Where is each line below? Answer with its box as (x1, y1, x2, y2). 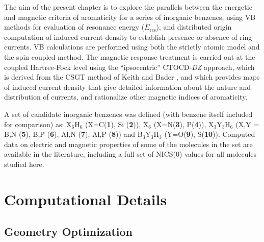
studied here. (4, 158, 44, 169)
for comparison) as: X (4, 118, 72, 129)
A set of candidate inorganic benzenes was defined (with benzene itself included (4, 108, 253, 119)
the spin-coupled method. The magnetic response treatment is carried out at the (4, 51, 255, 62)
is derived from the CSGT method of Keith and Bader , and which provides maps (4, 71, 260, 82)
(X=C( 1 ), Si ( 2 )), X (85, 118, 149, 129)
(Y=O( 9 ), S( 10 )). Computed (164, 129, 255, 139)
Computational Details (4, 188, 167, 209)
